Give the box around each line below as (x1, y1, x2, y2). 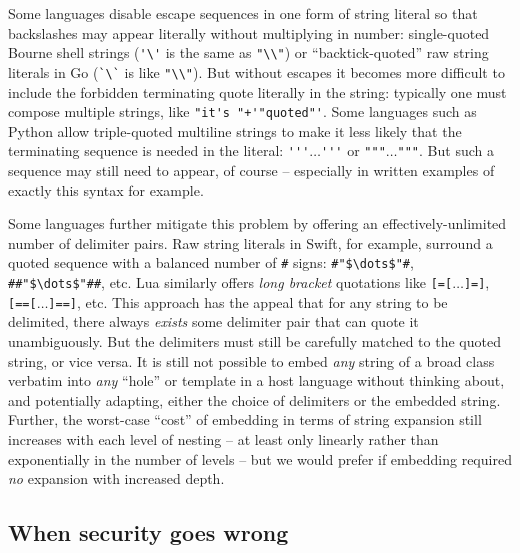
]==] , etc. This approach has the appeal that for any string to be (48, 291, 448, 312)
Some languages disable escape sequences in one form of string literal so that (8, 3, 478, 23)
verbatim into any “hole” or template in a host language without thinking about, (8, 370, 505, 391)
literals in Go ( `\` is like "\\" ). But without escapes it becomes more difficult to (8, 61, 505, 82)
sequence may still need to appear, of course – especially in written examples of (8, 160, 495, 180)
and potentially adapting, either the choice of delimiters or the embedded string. (8, 389, 501, 410)
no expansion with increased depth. (8, 468, 225, 489)
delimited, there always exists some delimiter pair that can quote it (8, 311, 419, 332)
